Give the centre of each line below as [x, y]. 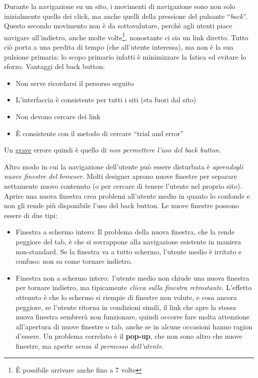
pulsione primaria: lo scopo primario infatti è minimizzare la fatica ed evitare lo [125, 56]
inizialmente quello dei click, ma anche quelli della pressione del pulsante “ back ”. [126, 16]
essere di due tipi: [31, 215]
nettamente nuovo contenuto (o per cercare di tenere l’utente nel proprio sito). [123, 186]
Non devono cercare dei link [58, 116]
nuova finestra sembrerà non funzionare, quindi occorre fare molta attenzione [132, 317]
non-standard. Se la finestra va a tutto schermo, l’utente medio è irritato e [129, 251]
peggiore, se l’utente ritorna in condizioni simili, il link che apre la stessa [126, 307]
